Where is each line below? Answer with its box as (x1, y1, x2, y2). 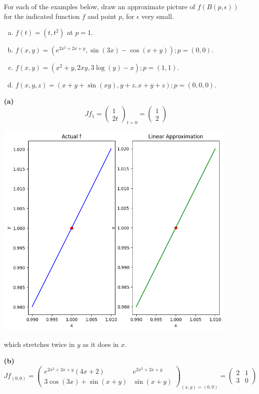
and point (87, 11, 116, 21)
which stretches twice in (4, 339, 75, 349)
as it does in (82, 339, 119, 349)
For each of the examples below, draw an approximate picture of (4, 1, 195, 11)
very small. (141, 11, 174, 21)
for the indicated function (4, 11, 80, 21)
